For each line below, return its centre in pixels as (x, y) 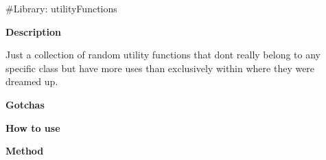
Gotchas (25, 104)
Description (34, 31)
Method (25, 151)
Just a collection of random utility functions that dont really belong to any (163, 55)
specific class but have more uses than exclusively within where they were (160, 68)
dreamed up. (32, 81)
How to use (33, 127)
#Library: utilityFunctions (61, 8)
